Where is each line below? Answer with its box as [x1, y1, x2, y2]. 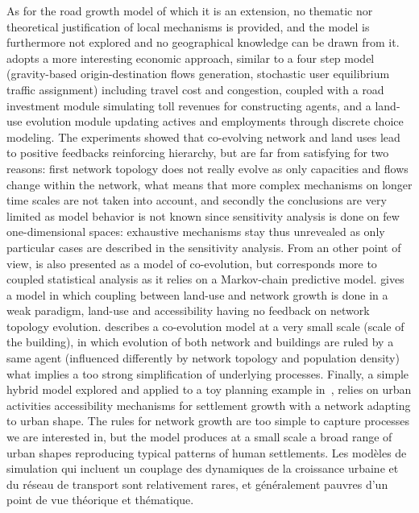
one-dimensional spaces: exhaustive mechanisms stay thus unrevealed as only [6, 223, 385, 240]
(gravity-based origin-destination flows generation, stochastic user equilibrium [6, 65, 390, 82]
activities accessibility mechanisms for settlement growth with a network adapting [6, 396, 411, 413]
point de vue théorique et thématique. [6, 491, 194, 508]
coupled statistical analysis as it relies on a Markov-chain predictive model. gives [6, 271, 404, 288]
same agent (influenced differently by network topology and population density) [6, 350, 400, 366]
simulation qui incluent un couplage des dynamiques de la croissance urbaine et [6, 460, 399, 477]
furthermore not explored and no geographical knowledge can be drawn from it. [6, 34, 400, 51]
